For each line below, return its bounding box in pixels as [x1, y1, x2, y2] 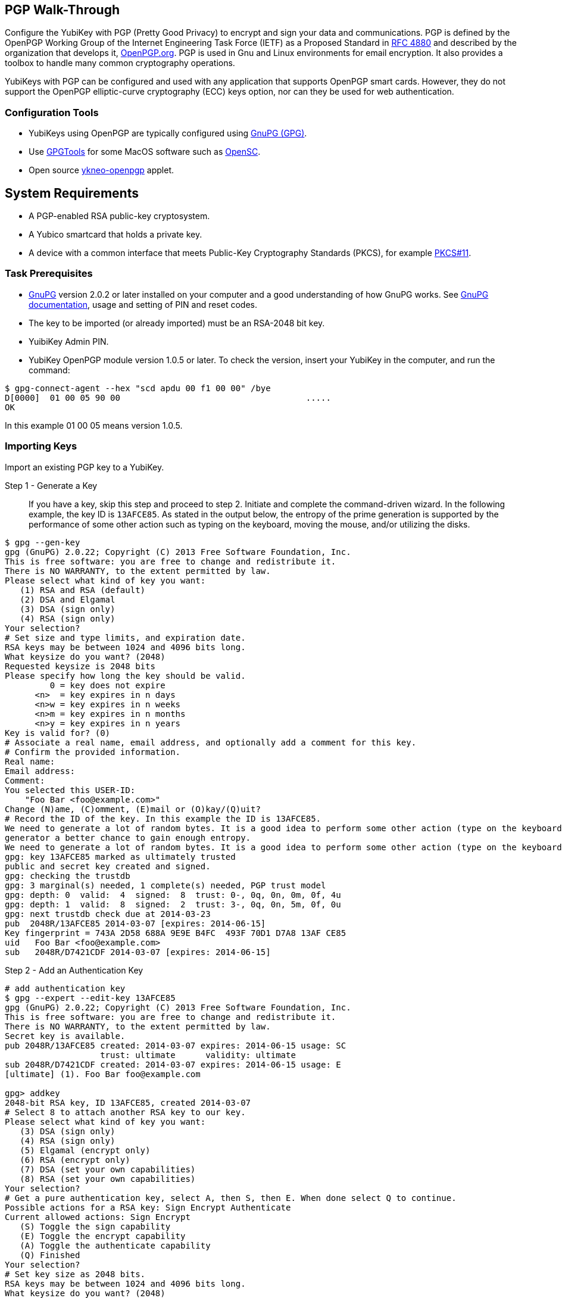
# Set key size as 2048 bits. [5, 1269, 146, 1279]
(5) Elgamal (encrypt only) [20, 1145, 151, 1155]
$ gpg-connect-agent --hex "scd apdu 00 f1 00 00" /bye [5, 383, 271, 393]
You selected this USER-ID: [5, 785, 136, 795]
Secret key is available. [5, 1031, 126, 1041]
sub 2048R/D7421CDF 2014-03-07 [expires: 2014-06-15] [5, 947, 271, 957]
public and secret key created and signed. [5, 861, 211, 871]
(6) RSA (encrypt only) [20, 1155, 130, 1165]
